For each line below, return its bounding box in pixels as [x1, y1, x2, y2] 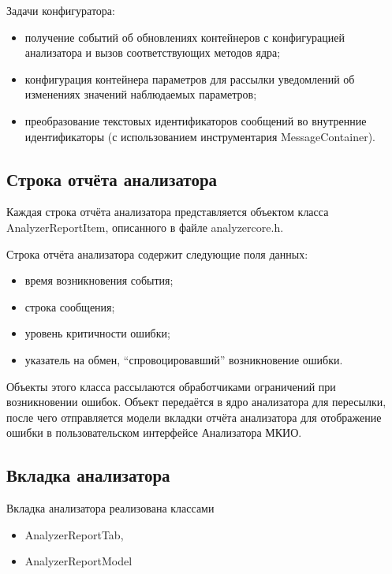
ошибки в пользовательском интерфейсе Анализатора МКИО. [6, 424, 302, 441]
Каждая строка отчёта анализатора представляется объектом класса [6, 203, 329, 220]
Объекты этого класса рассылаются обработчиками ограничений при [6, 378, 336, 394]
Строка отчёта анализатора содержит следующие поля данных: [6, 245, 308, 262]
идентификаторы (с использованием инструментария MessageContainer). [24, 128, 375, 144]
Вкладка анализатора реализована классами [6, 500, 215, 516]
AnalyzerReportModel [24, 553, 133, 569]
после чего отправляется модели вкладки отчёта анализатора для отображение [6, 408, 382, 425]
